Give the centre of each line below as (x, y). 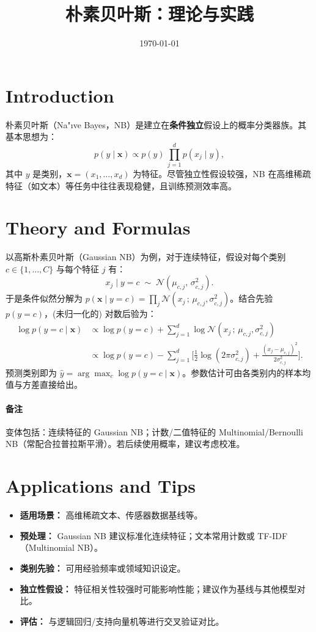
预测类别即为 (31, 372)
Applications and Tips (101, 486)
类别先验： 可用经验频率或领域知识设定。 (103, 568)
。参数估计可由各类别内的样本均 (247, 372)
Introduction (60, 95)
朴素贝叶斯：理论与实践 (159, 14)
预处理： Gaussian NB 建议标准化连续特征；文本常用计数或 (137, 535)
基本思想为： (31, 136)
